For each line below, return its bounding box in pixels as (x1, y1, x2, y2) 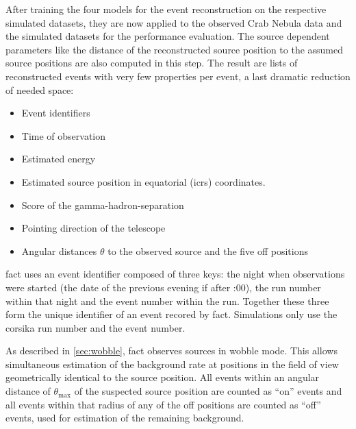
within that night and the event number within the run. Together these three (5, 293, 329, 308)
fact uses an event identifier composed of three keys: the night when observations (5, 267, 345, 281)
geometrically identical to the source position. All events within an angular (5, 370, 320, 384)
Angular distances (21, 243, 97, 258)
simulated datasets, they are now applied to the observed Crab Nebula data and (5, 15, 342, 29)
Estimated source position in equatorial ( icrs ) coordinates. (21, 174, 266, 188)
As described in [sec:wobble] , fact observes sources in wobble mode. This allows (5, 343, 338, 358)
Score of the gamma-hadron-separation (21, 197, 184, 212)
